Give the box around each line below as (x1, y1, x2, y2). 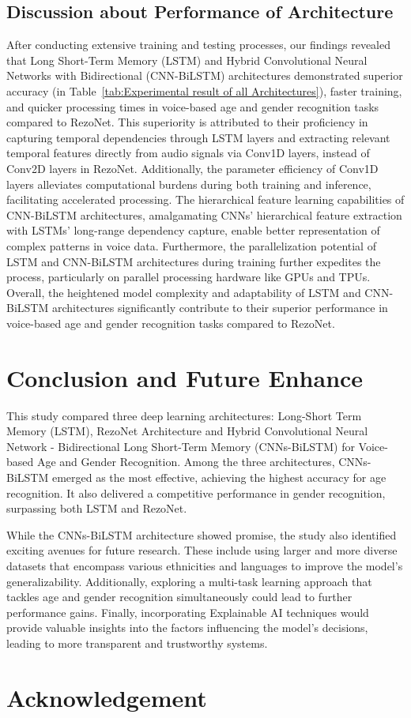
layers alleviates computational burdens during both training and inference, (6, 175, 371, 192)
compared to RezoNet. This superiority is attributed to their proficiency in (6, 114, 368, 130)
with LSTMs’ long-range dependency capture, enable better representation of (6, 222, 380, 239)
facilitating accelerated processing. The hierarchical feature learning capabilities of (6, 191, 405, 208)
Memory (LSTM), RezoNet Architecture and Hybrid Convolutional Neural (6, 423, 368, 439)
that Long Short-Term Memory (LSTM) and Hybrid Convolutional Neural (6, 51, 368, 68)
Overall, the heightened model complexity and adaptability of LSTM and (6, 284, 361, 300)
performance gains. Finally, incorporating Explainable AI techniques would (6, 603, 369, 620)
